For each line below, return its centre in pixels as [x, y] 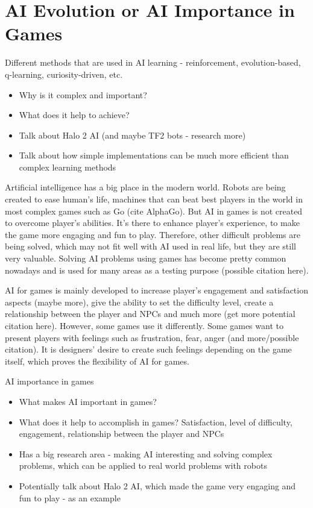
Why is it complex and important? [83, 94]
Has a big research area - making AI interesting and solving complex [146, 453]
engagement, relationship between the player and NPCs [122, 434]
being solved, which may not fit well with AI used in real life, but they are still [150, 246]
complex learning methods [68, 167]
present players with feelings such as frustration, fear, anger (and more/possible [152, 337]
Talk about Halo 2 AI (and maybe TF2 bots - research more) [132, 135]
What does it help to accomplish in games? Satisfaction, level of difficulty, [156, 422]
